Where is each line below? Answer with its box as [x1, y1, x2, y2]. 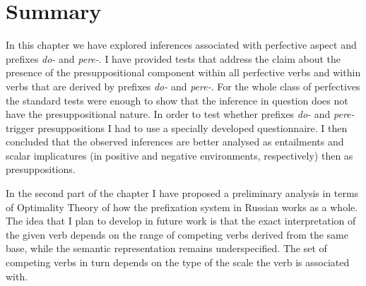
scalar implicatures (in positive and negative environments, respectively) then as [6, 148, 353, 162]
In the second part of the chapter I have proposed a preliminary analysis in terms [6, 186, 359, 201]
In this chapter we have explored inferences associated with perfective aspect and [6, 37, 357, 52]
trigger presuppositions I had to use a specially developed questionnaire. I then [6, 120, 348, 135]
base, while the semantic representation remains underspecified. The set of [6, 241, 327, 256]
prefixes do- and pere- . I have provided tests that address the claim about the [6, 51, 341, 66]
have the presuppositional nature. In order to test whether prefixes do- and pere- [6, 107, 355, 121]
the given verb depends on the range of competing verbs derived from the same [6, 227, 348, 242]
